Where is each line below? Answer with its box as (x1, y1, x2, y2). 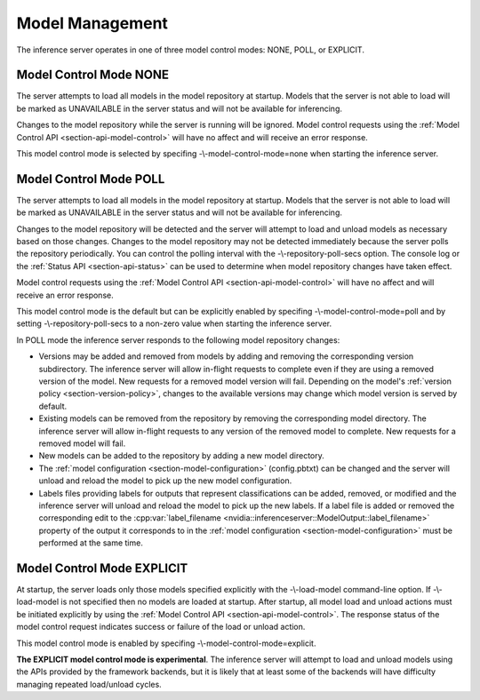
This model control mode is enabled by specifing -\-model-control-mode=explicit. (16, 638, 316, 648)
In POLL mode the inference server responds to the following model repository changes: (16, 334, 340, 346)
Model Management (16, 13, 169, 33)
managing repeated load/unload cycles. (16, 679, 162, 689)
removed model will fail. (38, 438, 126, 449)
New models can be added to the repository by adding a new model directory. (38, 450, 324, 461)
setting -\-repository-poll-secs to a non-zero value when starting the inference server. (16, 318, 332, 329)
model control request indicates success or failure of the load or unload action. (16, 622, 306, 632)
